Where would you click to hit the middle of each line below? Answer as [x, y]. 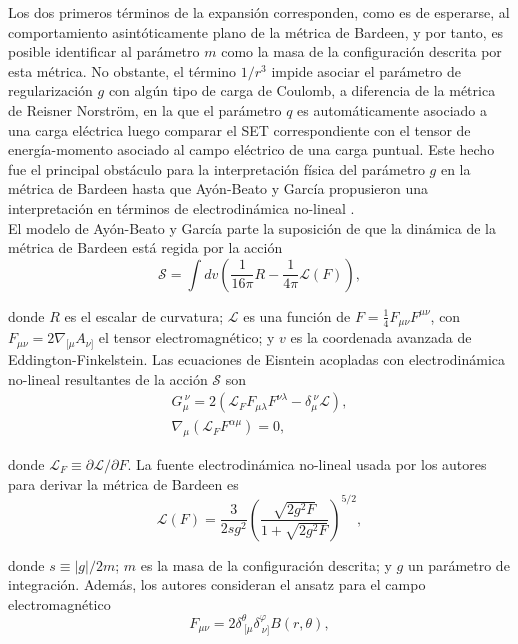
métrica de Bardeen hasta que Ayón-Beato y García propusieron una [218, 188]
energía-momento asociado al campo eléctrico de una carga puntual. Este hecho [251, 149]
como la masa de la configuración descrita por [361, 51]
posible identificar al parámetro [104, 51]
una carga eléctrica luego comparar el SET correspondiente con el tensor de [239, 129]
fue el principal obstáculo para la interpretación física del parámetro [216, 168]
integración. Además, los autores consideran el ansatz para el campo [217, 584]
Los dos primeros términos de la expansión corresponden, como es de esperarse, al [259, 12]
